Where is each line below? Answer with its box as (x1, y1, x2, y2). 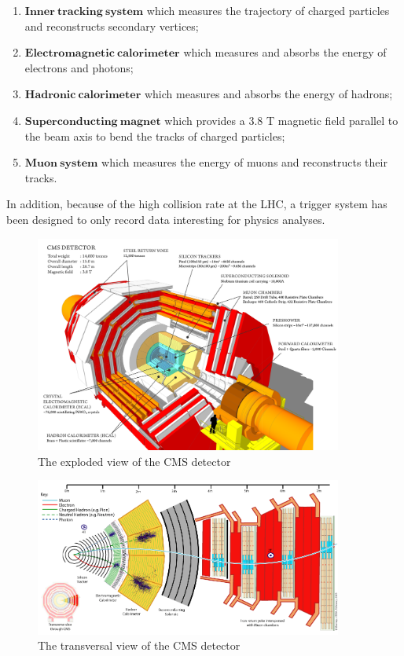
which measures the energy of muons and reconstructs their (101, 154, 387, 170)
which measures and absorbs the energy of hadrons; (144, 86, 393, 102)
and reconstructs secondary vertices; (24, 17, 199, 34)
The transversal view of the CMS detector (38, 637, 241, 654)
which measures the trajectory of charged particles (146, 2, 390, 18)
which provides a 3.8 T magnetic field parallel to (164, 112, 398, 128)
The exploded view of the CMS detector (38, 453, 231, 469)
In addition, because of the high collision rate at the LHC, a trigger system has (6, 196, 387, 212)
